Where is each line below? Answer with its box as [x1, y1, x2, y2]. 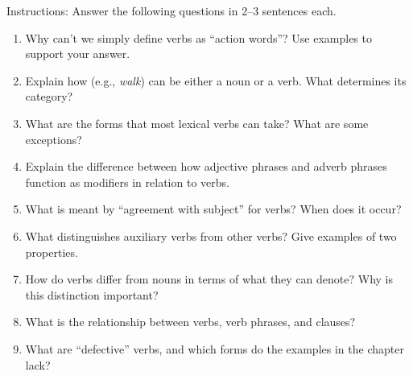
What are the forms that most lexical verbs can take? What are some [25, 114, 369, 131]
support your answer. [25, 45, 130, 62]
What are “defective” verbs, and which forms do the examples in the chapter [25, 340, 404, 357]
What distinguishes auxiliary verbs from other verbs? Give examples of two [25, 227, 397, 244]
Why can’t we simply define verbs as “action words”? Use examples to [25, 29, 372, 46]
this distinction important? [25, 286, 159, 303]
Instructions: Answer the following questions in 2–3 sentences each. [6, 2, 337, 19]
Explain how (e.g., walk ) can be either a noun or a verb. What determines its [25, 72, 407, 89]
